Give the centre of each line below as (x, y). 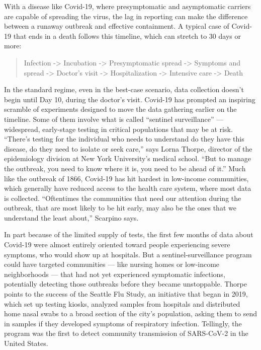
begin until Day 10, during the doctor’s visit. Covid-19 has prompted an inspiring (130, 99)
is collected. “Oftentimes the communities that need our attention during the (123, 198)
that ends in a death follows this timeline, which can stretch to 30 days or (127, 36)
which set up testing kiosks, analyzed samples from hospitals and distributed (122, 303)
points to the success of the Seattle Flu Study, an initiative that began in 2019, (126, 294)
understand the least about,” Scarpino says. (71, 217)
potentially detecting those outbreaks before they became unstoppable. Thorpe (125, 284)
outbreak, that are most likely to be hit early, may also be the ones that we (120, 208)
